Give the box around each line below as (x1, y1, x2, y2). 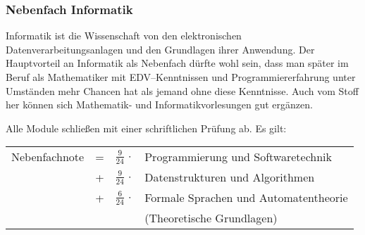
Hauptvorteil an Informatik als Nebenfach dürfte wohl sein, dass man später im (6, 56, 349, 70)
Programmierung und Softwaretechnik (144, 148, 332, 165)
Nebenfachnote (11, 148, 85, 165)
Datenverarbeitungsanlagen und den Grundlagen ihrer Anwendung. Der (6, 42, 315, 56)
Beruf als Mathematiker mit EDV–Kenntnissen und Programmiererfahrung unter (6, 70, 356, 84)
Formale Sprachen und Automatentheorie (144, 189, 348, 206)
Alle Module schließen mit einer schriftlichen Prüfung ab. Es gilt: (6, 120, 287, 135)
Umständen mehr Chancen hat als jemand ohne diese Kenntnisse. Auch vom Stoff (6, 83, 359, 98)
